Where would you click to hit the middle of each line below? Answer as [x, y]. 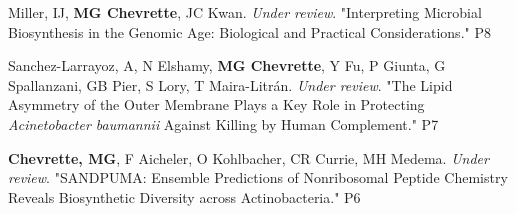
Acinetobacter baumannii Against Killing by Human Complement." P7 [223, 123]
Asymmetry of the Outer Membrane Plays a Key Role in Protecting [216, 104]
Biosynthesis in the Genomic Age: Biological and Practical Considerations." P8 [249, 31]
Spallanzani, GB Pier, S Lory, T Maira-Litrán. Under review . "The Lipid [230, 84]
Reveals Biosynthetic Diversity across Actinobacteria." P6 [184, 196]
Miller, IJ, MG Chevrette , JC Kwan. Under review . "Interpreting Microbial [245, 12]
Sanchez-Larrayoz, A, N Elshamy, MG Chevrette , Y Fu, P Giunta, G [227, 65]
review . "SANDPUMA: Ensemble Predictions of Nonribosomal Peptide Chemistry [258, 177]
